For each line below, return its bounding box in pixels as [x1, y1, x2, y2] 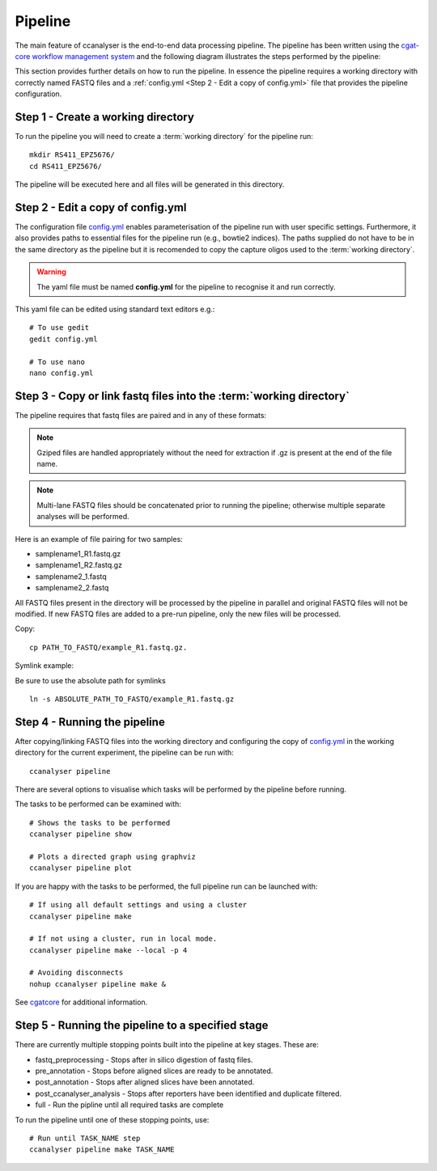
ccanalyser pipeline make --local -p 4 [29, 945, 188, 954]
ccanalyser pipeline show [29, 830, 133, 839]
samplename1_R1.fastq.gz [35, 549, 121, 559]
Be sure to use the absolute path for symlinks [15, 675, 166, 685]
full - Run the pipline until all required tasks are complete [35, 1100, 224, 1110]
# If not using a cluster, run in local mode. [29, 934, 218, 944]
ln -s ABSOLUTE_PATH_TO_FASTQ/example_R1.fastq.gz [29, 694, 235, 704]
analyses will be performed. [36, 512, 129, 522]
